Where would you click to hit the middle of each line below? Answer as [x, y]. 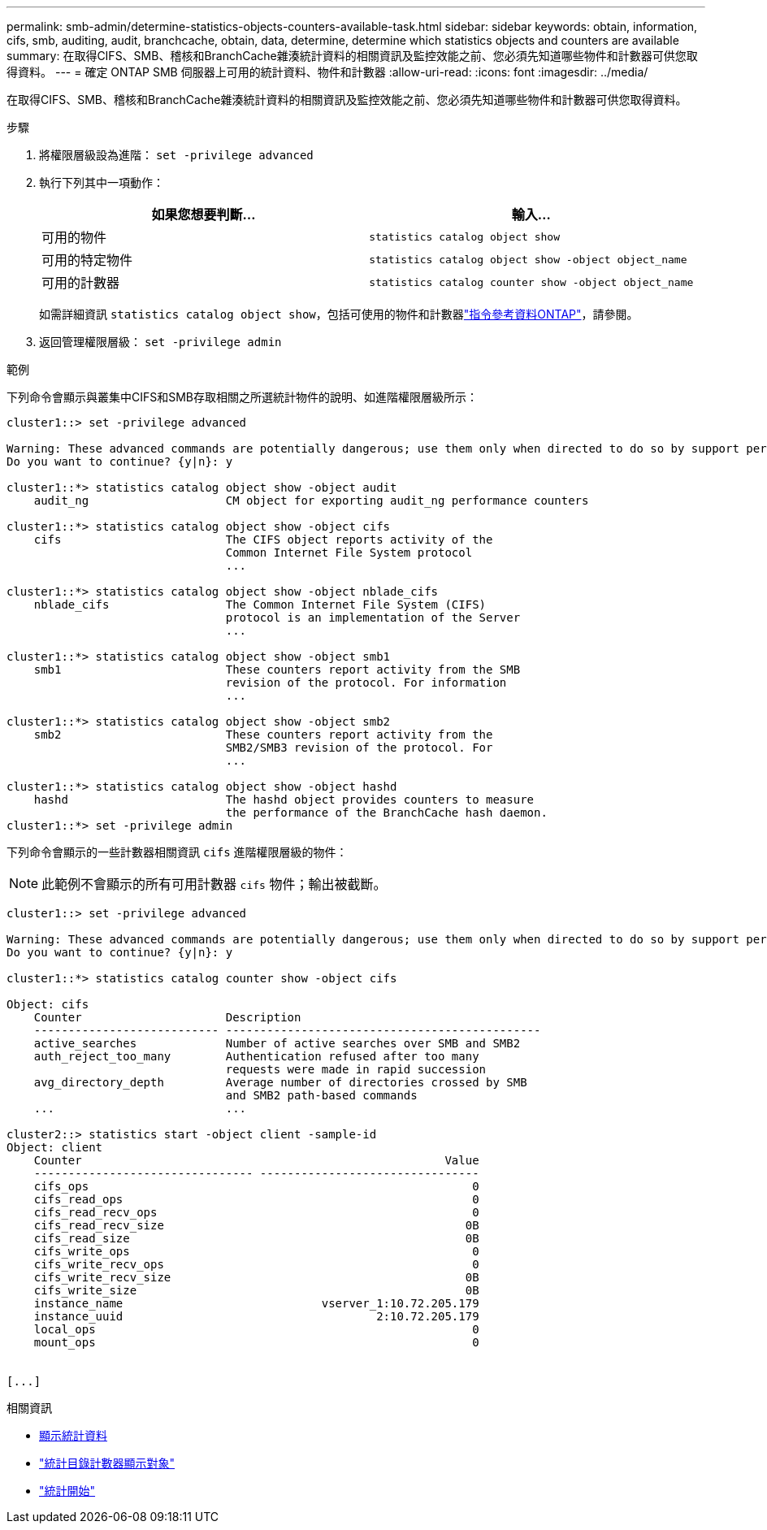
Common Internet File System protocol [349, 553]
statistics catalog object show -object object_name [528, 259]
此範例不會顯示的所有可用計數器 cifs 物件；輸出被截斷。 [214, 884]
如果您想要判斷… [204, 215]
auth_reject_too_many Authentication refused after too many [256, 1056]
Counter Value [256, 1160]
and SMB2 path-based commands [321, 1095]
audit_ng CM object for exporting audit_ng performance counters [311, 501]
